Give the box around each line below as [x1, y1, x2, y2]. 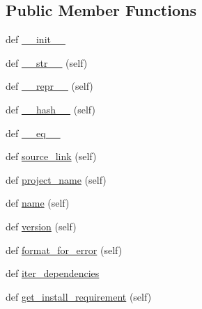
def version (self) [6, 219, 77, 233]
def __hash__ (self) [6, 102, 95, 116]
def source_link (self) [6, 149, 97, 164]
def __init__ [6, 32, 65, 47]
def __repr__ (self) [6, 79, 93, 93]
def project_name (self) [6, 172, 107, 187]
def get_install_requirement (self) [6, 289, 152, 303]
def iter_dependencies [6, 266, 100, 280]
